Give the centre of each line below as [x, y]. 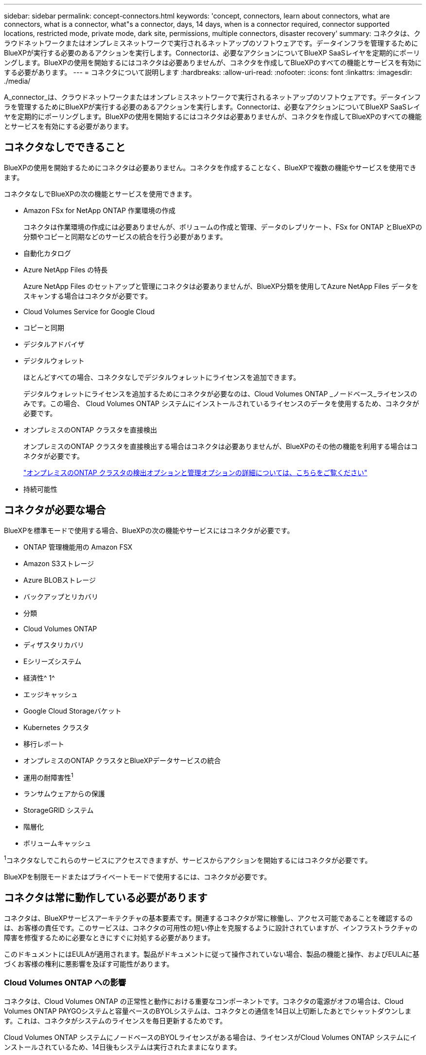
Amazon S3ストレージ [59, 563]
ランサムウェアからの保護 [64, 794]
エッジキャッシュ [51, 694]
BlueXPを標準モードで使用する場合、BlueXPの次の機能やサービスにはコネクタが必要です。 [149, 530]
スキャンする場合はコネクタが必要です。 [88, 296]
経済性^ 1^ [39, 678]
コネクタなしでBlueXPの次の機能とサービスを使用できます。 [100, 194]
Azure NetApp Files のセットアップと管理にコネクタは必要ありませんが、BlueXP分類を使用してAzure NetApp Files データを [221, 286]
